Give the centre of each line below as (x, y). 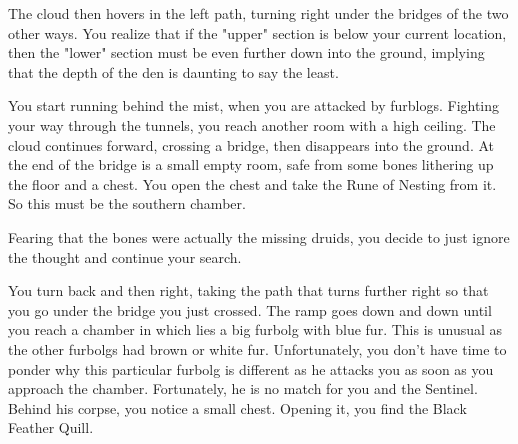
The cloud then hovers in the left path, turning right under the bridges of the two (258, 13)
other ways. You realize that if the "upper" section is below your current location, (257, 32)
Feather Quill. (51, 427)
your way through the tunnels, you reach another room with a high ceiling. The (252, 124)
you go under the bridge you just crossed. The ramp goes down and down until (250, 309)
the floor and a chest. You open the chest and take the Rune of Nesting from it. (252, 183)
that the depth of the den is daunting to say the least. (173, 71)
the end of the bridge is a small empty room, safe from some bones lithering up (251, 164)
